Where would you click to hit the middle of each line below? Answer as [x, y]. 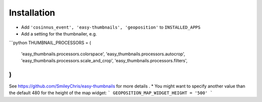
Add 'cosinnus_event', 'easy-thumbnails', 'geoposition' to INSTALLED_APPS [111, 27]
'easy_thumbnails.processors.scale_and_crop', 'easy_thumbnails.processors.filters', [104, 61]
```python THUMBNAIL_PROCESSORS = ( [50, 43]
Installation [32, 13]
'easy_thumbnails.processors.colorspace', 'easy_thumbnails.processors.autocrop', [103, 54]
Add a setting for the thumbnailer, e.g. [59, 34]
